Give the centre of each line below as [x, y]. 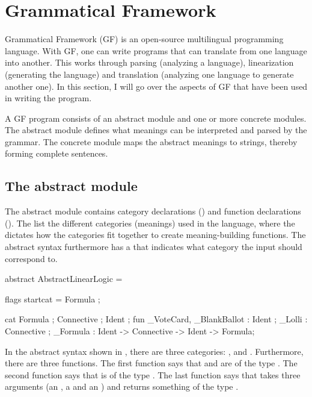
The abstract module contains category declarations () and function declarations [153, 211]
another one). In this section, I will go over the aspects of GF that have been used [156, 86]
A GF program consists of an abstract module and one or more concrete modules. [156, 118]
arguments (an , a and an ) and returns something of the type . [122, 386]
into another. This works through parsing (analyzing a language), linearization [149, 62]
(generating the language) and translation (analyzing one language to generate [149, 74]
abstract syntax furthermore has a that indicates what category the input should [154, 247]
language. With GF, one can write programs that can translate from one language [156, 50]
